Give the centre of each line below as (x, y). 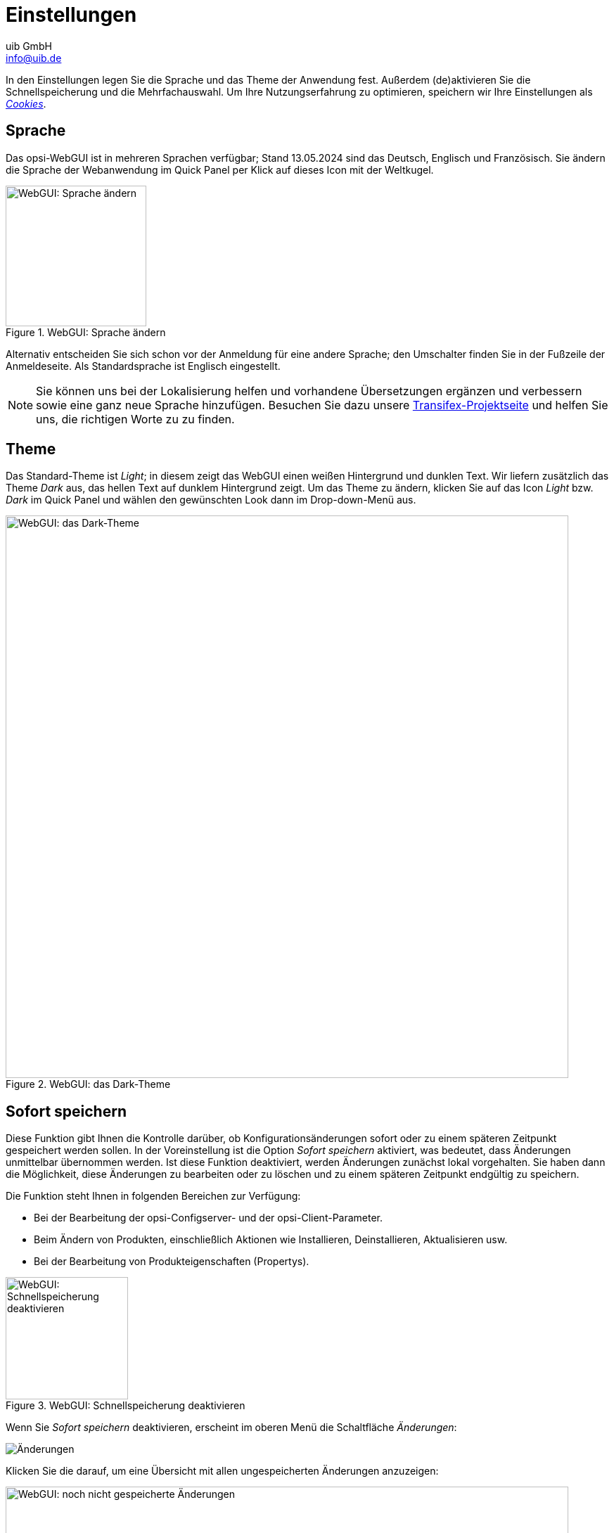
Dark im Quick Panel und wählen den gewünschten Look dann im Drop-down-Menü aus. (211, 500)
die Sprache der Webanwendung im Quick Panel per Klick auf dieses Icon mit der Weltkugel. (220, 169)
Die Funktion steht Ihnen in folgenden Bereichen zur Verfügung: (153, 1196)
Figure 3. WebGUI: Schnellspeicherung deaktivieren (126, 1406)
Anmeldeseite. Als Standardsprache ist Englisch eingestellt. (143, 366)
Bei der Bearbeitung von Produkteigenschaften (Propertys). (172, 1262)
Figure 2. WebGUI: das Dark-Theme (88, 1084)
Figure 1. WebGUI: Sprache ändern (86, 332)
